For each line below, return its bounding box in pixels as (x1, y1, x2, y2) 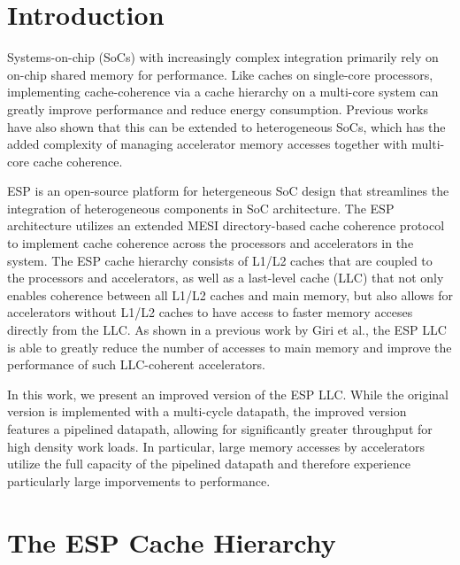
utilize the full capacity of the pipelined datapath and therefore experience (7, 454, 410, 473)
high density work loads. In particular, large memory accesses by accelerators (7, 437, 425, 455)
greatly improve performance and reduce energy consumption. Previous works (7, 99, 428, 118)
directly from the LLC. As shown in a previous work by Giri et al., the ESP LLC (7, 321, 447, 339)
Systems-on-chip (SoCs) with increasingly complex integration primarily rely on (7, 48, 439, 66)
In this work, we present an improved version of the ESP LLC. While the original (7, 384, 448, 403)
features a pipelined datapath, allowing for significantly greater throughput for (7, 420, 433, 437)
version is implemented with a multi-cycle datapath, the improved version (7, 402, 407, 421)
